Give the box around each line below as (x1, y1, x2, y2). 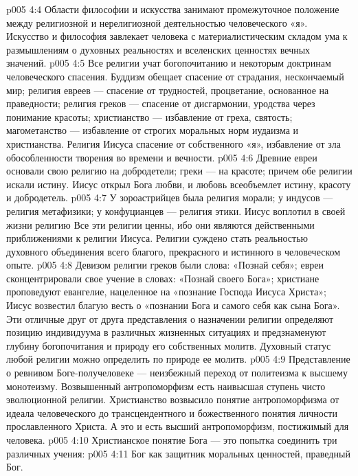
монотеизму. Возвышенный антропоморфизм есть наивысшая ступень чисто (6, 378, 326, 393)
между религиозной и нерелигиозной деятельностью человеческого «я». (6, 15, 308, 30)
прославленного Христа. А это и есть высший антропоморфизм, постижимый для (6, 419, 349, 433)
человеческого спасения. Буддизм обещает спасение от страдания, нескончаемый (6, 69, 344, 83)
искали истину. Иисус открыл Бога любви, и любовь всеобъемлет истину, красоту (6, 177, 351, 191)
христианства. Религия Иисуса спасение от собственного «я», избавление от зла (6, 136, 342, 150)
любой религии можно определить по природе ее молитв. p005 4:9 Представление (6, 352, 350, 366)
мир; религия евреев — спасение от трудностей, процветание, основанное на (6, 82, 329, 97)
